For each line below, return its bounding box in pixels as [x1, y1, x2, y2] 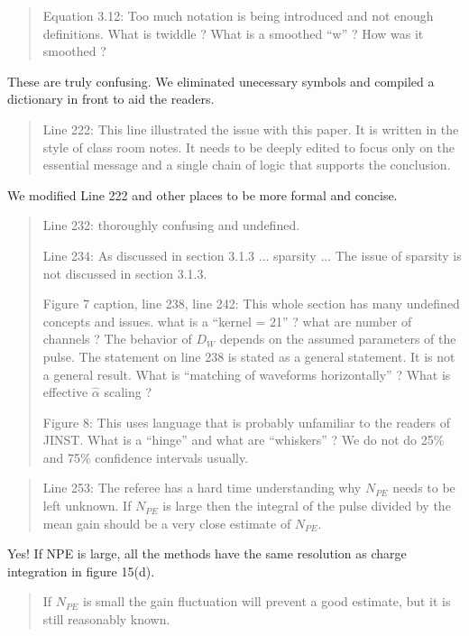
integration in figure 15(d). [7, 561, 155, 580]
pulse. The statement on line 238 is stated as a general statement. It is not [42, 346, 455, 365]
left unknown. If [42, 496, 132, 515]
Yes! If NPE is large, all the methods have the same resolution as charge [7, 544, 407, 563]
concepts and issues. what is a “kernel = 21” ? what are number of [42, 311, 412, 330]
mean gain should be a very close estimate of [42, 513, 291, 532]
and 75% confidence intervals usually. [42, 447, 249, 466]
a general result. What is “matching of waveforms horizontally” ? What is [42, 364, 451, 383]
